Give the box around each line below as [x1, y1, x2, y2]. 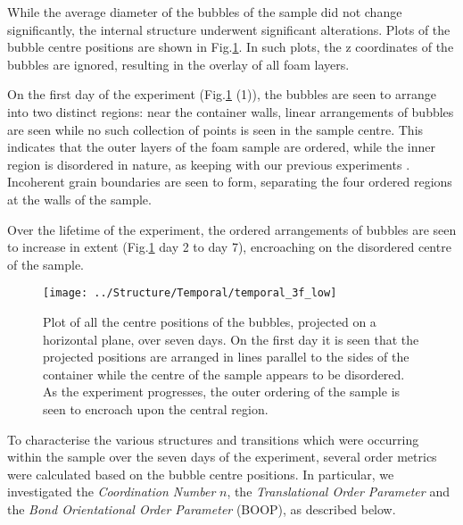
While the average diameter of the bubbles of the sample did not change [7, 3, 402, 21]
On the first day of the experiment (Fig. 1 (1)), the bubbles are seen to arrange [7, 85, 436, 104]
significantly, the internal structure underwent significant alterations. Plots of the [7, 20, 451, 38]
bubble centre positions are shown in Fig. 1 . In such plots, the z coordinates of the [7, 37, 454, 56]
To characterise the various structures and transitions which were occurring [7, 429, 419, 448]
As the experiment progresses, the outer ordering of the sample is [43, 382, 401, 401]
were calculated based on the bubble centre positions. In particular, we [7, 464, 394, 483]
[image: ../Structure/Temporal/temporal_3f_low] [43, 287, 337, 300]
